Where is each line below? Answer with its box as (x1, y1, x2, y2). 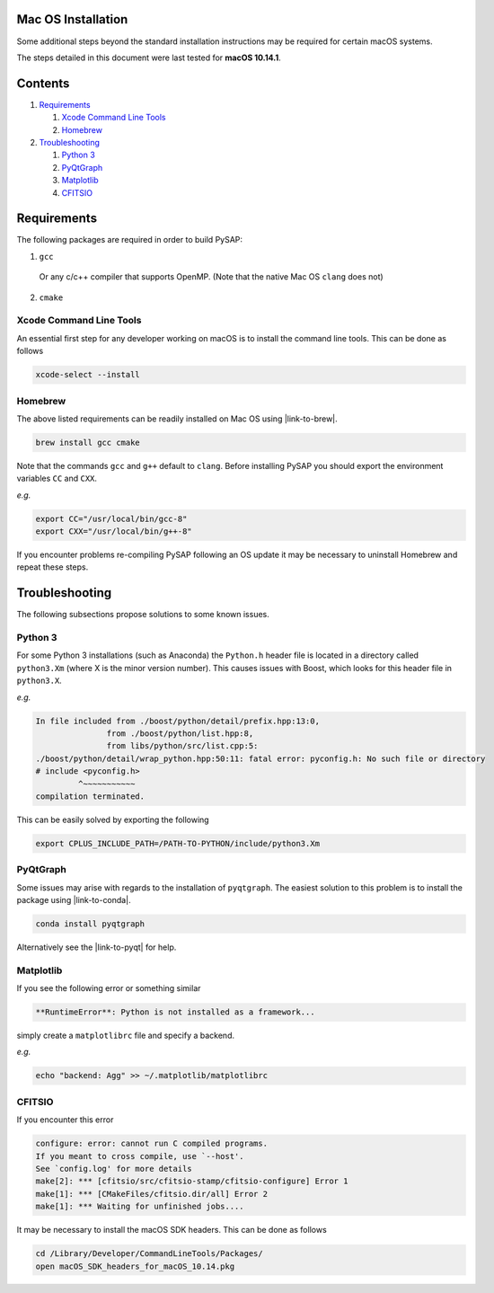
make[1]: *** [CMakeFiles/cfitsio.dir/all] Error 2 (35, 1189, 269, 1199)
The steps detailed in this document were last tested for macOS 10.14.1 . (16, 52, 282, 63)
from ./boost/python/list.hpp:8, (106, 728, 254, 739)
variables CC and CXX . (16, 473, 98, 484)
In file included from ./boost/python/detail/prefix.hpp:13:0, (35, 715, 321, 726)
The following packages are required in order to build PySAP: (16, 235, 243, 245)
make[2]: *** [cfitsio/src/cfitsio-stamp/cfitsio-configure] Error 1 (35, 1176, 348, 1186)
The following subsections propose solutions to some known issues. (16, 609, 269, 620)
